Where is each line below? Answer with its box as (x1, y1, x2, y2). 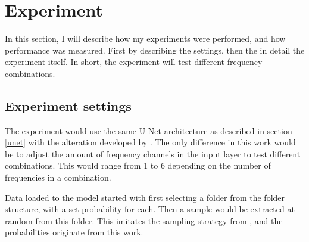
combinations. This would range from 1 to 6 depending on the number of (5, 159, 271, 172)
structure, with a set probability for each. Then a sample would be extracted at (5, 203, 295, 215)
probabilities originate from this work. (5, 226, 143, 238)
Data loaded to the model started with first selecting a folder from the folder (5, 191, 285, 203)
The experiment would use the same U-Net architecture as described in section (5, 124, 292, 136)
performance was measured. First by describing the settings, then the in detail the (5, 44, 305, 56)
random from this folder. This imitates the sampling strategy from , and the (5, 214, 283, 227)
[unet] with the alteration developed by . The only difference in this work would (5, 136, 296, 148)
